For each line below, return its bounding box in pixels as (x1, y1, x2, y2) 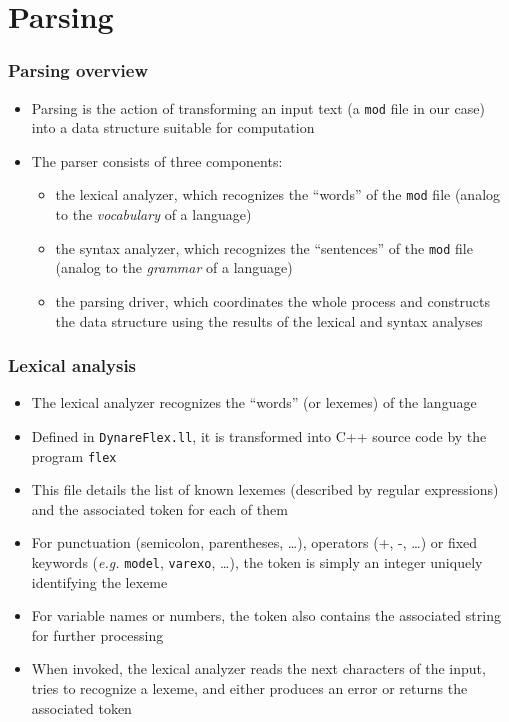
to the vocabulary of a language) (55, 204, 252, 225)
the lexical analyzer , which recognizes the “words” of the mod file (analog (55, 184, 501, 205)
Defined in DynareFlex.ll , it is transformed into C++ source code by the (31, 425, 487, 446)
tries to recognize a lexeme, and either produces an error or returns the (31, 678, 468, 699)
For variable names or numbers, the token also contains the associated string (31, 605, 501, 626)
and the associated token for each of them (31, 498, 288, 519)
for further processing (31, 624, 164, 645)
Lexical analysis (8, 353, 137, 378)
